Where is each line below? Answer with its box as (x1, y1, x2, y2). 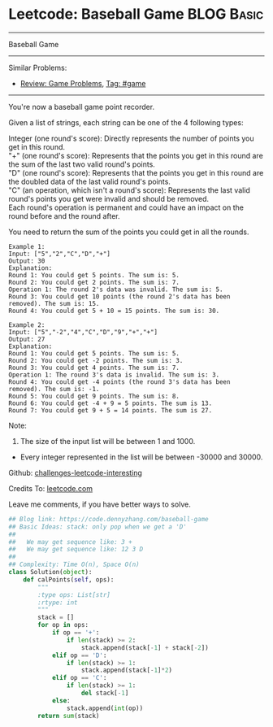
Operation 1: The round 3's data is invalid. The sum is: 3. (8, 371, 220, 379)
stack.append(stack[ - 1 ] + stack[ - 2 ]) (80, 643, 209, 651)
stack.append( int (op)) (66, 704, 144, 712)
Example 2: (8, 320, 45, 329)
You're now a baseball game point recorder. (8, 102, 155, 111)
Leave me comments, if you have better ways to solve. (8, 499, 191, 509)
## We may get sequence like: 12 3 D (8, 546, 144, 554)
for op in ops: (37, 621, 89, 629)
